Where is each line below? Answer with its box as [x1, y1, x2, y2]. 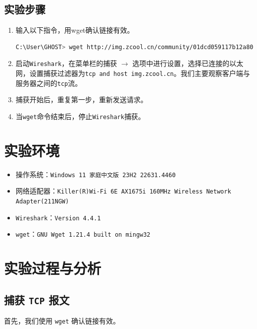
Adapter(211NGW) [15, 198, 69, 205]
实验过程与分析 [4, 258, 102, 278]
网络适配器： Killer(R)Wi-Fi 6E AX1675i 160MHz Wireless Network [15, 186, 231, 196]
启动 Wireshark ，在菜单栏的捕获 [15, 58, 117, 68]
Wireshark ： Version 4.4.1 [15, 212, 101, 222]
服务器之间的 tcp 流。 [15, 77, 82, 88]
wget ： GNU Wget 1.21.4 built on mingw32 [15, 229, 151, 239]
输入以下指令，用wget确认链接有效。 [15, 25, 134, 35]
